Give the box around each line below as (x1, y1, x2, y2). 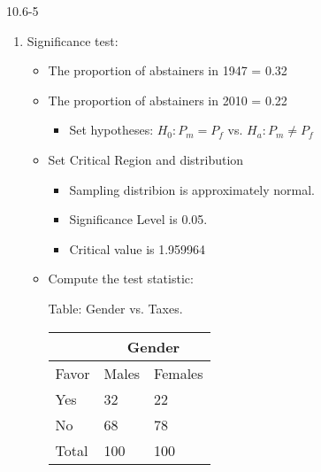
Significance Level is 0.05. (69, 210, 208, 228)
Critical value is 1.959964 (69, 239, 206, 258)
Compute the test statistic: (48, 269, 194, 288)
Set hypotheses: (69, 120, 154, 139)
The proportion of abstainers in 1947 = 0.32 (48, 61, 287, 80)
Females (154, 362, 203, 383)
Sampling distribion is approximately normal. (69, 180, 315, 198)
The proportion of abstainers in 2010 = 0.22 (48, 90, 287, 109)
